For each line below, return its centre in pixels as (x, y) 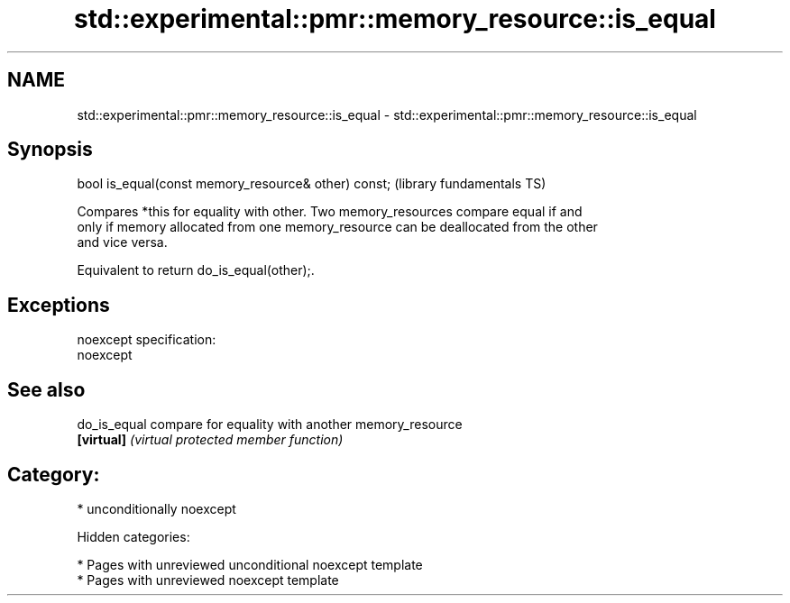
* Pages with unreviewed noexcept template (208, 580)
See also (46, 389)
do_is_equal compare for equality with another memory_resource (270, 425)
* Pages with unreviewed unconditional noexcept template (250, 564)
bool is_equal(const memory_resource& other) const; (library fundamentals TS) (312, 184)
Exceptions (59, 305)
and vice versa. (122, 242)
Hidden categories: (133, 536)
